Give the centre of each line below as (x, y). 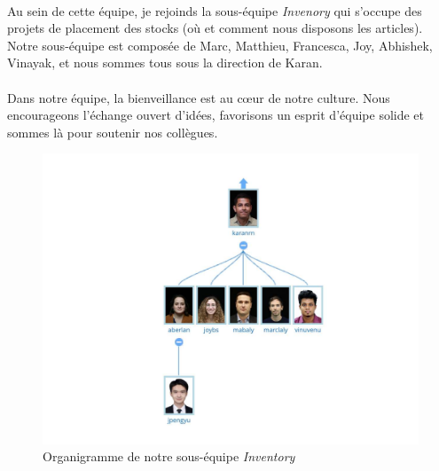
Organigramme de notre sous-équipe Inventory (169, 456)
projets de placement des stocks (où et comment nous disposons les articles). (215, 28)
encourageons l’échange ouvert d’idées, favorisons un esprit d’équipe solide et (216, 115)
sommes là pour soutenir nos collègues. (113, 132)
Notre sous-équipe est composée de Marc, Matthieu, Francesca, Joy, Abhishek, (220, 45)
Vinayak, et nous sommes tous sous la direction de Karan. (165, 63)
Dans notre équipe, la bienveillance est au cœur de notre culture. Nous (199, 97)
